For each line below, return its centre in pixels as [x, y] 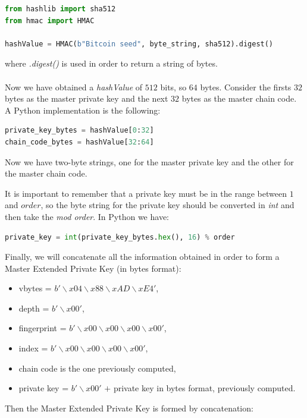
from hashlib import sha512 [60, 9]
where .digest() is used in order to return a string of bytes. [111, 63]
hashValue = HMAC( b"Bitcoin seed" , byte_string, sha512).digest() [139, 44]
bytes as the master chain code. [239, 98]
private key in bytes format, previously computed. [204, 388]
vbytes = [35, 288]
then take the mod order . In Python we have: [87, 216]
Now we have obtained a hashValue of [74, 87]
